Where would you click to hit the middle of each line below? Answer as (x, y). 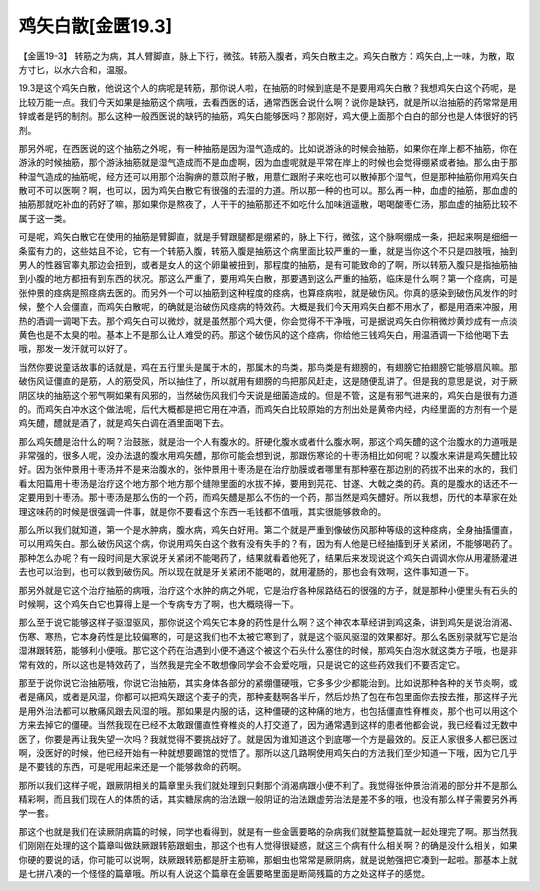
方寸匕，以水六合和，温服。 (75, 69)
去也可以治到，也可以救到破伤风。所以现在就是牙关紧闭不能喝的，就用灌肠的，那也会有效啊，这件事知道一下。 (246, 572)
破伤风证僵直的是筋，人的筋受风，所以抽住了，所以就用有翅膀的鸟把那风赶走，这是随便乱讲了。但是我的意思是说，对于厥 (268, 381)
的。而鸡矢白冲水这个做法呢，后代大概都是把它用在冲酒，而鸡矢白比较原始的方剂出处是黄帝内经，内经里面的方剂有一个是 (268, 409)
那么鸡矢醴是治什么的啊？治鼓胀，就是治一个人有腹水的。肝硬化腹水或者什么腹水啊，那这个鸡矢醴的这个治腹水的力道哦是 (268, 441)
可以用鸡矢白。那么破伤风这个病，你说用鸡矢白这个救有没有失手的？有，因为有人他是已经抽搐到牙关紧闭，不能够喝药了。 (268, 544)
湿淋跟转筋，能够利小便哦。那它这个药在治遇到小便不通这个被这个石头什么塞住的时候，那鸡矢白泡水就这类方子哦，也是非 (268, 651)
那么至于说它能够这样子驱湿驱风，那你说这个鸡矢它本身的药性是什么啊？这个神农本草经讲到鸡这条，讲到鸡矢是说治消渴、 (268, 622)
